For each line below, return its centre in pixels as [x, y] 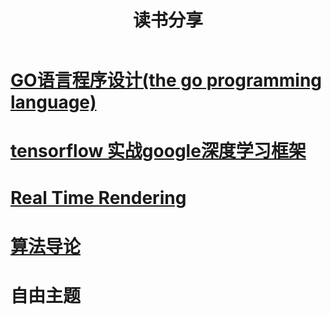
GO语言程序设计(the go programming [166, 80]
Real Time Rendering [98, 197]
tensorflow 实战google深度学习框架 [158, 151]
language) [53, 102]
